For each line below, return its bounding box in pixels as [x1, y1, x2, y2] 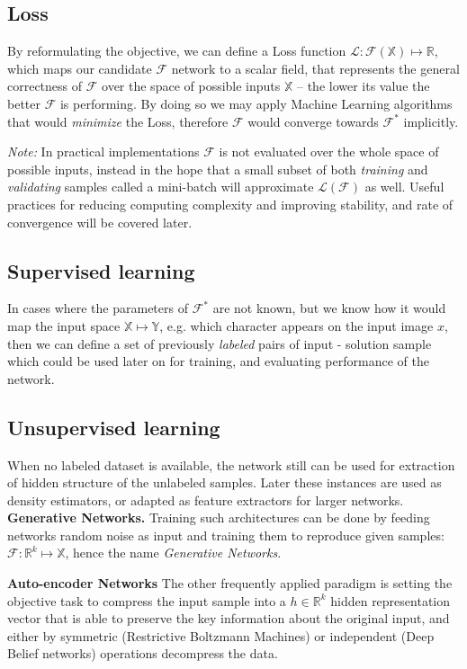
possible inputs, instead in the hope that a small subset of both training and [7, 159, 428, 178]
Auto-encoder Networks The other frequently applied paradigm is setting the [7, 574, 453, 593]
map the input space [7, 316, 121, 334]
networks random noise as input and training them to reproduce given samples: [7, 525, 445, 544]
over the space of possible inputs [102, 76, 281, 95]
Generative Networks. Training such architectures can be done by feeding [7, 508, 430, 527]
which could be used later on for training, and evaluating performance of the [7, 352, 429, 370]
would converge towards [247, 111, 379, 130]
